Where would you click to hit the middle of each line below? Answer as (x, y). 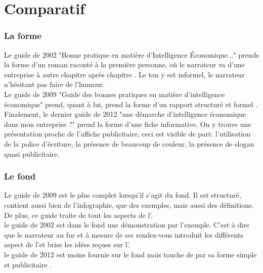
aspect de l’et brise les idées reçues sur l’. (67, 244)
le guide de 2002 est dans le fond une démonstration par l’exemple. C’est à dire (127, 225)
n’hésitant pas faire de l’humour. (54, 84)
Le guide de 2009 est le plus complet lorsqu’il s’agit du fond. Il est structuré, (123, 195)
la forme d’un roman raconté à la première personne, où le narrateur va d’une (124, 64)
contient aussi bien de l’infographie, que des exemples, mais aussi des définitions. (129, 204)
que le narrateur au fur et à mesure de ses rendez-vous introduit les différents (124, 234)
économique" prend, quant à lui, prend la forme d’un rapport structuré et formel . (131, 104)
